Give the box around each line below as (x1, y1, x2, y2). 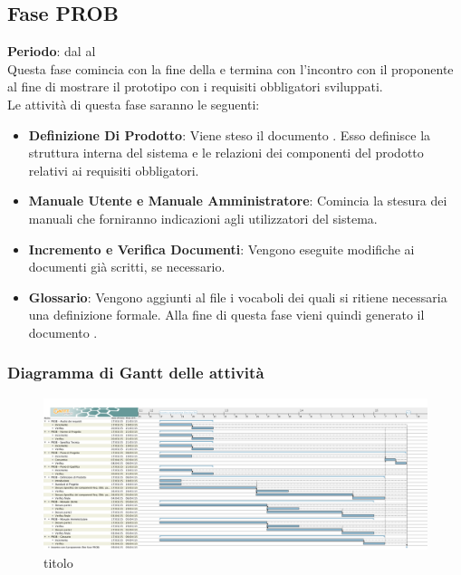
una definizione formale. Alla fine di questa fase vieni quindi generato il (28, 305, 425, 324)
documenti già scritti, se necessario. (28, 257, 226, 276)
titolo (43, 552, 73, 571)
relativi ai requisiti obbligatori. (28, 160, 199, 179)
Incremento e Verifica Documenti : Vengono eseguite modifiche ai (28, 239, 415, 258)
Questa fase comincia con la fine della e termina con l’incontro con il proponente (7, 59, 454, 78)
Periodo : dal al (7, 42, 96, 61)
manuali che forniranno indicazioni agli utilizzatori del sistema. (28, 208, 378, 227)
